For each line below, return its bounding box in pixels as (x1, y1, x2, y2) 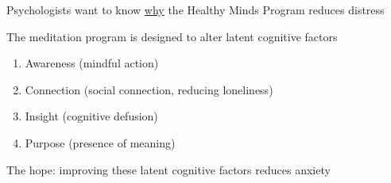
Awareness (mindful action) (25, 55, 159, 71)
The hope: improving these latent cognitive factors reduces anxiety (6, 161, 331, 177)
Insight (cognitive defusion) (25, 108, 158, 124)
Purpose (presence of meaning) (25, 134, 176, 151)
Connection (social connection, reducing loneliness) (25, 81, 273, 97)
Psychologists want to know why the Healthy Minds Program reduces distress (6, 2, 385, 17)
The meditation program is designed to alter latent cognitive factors (6, 28, 338, 44)
